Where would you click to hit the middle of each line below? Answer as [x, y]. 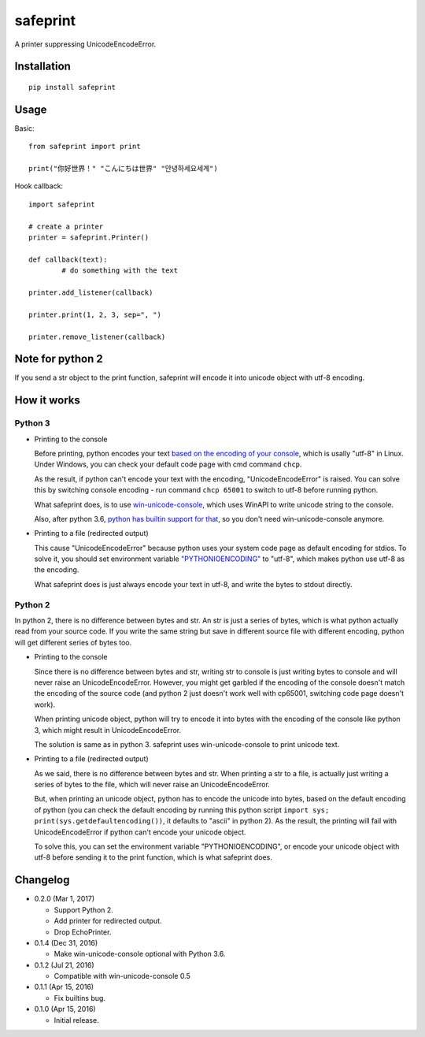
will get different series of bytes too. [73, 642]
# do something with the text [120, 271]
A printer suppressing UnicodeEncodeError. [85, 44]
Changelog [42, 880]
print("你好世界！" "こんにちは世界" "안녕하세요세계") [123, 169]
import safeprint [62, 204]
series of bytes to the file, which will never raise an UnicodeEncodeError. [152, 785]
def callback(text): [68, 259]
